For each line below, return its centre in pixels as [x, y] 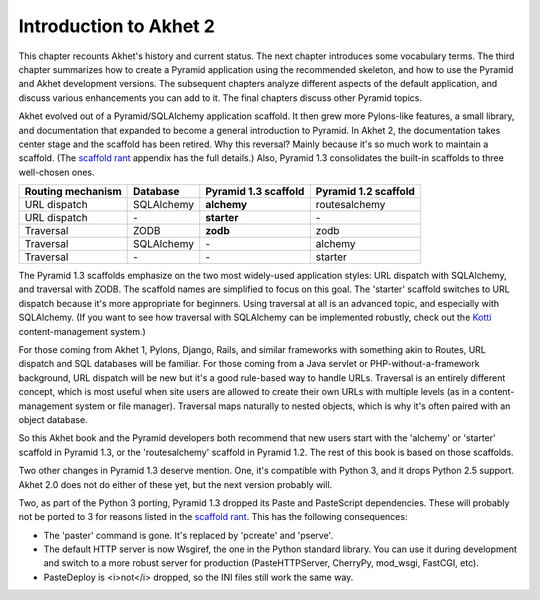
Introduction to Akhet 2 [116, 26]
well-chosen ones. [56, 172]
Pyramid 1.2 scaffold [365, 192]
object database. [53, 419]
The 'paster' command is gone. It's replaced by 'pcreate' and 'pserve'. [188, 535]
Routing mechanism [73, 192]
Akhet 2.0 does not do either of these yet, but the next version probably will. [175, 484]
